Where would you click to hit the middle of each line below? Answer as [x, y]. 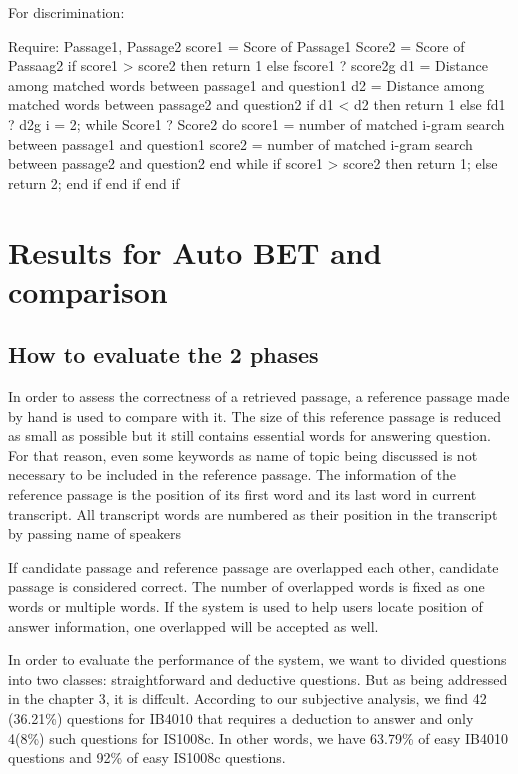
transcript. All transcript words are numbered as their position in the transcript [253, 513]
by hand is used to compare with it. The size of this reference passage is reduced [254, 415]
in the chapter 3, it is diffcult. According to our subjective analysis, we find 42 [247, 698]
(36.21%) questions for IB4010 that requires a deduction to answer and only [241, 718]
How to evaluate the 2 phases [163, 354]
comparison [88, 290]
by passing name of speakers [94, 533]
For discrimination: [66, 12]
